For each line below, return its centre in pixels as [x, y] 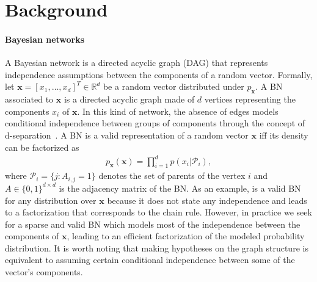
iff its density [284, 135]
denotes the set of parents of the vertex [172, 175]
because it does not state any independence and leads [207, 200]
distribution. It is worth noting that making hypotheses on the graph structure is [157, 248]
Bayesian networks [45, 39]
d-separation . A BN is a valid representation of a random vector [127, 135]
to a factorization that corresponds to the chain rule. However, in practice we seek [158, 212]
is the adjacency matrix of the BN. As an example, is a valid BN [180, 188]
